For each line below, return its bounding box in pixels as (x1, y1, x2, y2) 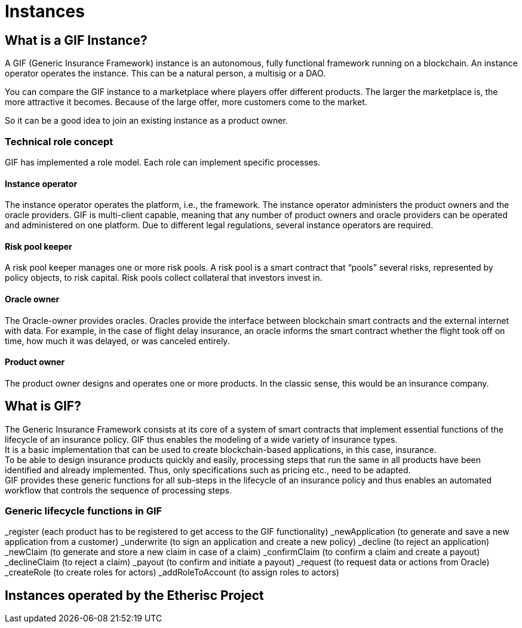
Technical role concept (5, 135, 113, 148)
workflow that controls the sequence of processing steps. (5, 485, 232, 495)
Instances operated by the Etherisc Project (5, 587, 264, 603)
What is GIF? (5, 399, 81, 414)
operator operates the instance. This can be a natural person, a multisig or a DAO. (5, 68, 326, 79)
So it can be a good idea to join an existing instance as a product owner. (5, 115, 288, 126)
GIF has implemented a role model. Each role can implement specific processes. (5, 157, 321, 167)
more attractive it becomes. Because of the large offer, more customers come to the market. (5, 97, 367, 108)
